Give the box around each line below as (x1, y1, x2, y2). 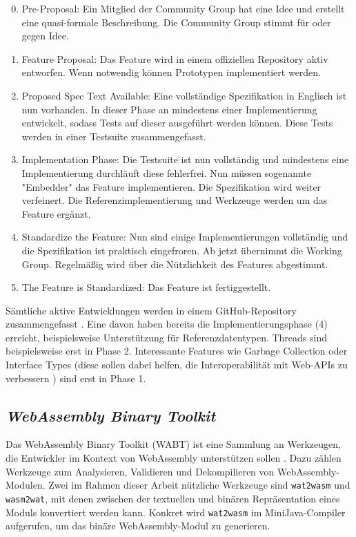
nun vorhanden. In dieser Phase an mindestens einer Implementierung (21, 102, 317, 116)
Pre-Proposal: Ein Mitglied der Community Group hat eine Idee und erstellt (21, 1, 345, 15)
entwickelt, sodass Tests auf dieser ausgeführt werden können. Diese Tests (21, 115, 333, 130)
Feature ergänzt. (21, 206, 91, 220)
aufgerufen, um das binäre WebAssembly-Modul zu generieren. (6, 518, 270, 533)
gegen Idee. (21, 28, 69, 43)
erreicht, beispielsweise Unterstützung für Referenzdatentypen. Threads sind (6, 330, 328, 344)
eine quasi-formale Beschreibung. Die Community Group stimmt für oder (21, 15, 331, 29)
